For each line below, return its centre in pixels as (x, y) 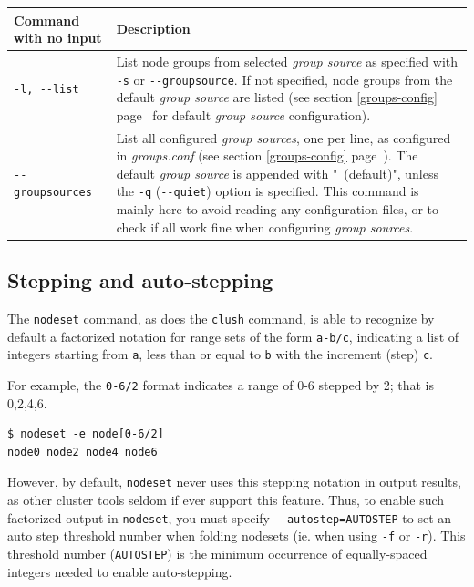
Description (153, 29)
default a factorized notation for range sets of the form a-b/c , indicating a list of (233, 336)
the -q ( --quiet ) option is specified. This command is (268, 191)
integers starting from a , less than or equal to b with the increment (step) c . (220, 354)
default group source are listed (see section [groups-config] (277, 97)
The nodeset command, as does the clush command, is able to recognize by (221, 318)
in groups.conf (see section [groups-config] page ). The (267, 155)
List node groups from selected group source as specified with (287, 61)
